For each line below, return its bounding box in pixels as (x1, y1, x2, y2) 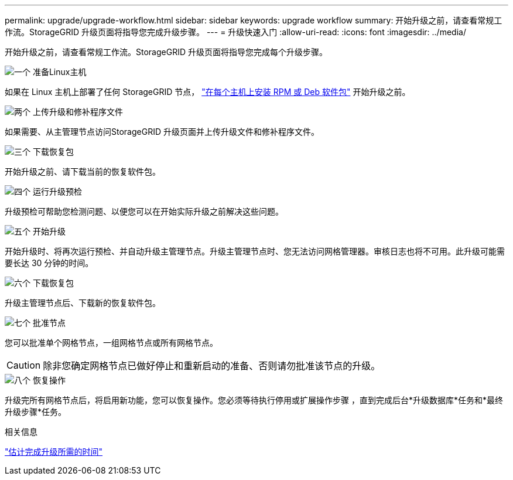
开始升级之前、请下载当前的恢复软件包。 (5, 166, 160, 176)
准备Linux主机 (32, 67, 87, 77)
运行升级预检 (32, 186, 82, 196)
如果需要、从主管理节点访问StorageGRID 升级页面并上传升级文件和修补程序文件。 (5, 127, 319, 137)
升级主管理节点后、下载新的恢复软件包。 (5, 298, 160, 308)
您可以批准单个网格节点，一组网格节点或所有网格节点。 (5, 338, 218, 348)
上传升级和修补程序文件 (32, 107, 123, 117)
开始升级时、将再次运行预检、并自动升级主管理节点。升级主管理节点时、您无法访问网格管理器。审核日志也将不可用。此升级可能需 (5, 246, 505, 256)
